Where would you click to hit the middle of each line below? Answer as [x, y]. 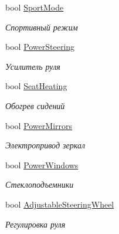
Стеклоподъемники [40, 184]
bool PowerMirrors [39, 125]
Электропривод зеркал [45, 145]
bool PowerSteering [40, 47]
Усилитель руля [33, 66]
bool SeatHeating [36, 86]
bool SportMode [35, 7]
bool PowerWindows [42, 165]
